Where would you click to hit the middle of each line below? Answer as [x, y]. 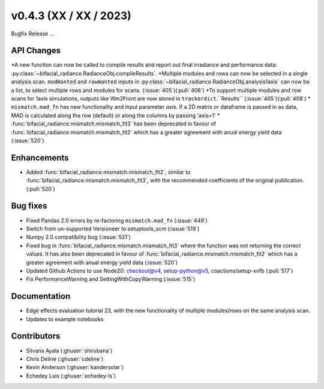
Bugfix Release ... [33, 34]
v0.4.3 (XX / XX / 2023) [71, 16]
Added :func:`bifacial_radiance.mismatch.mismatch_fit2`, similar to [108, 172]
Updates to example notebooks [65, 319]
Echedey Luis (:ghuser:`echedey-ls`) [71, 376]
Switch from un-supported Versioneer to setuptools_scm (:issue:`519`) [113, 229]
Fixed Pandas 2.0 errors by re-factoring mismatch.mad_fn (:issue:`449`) [117, 220]
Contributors [36, 336]
